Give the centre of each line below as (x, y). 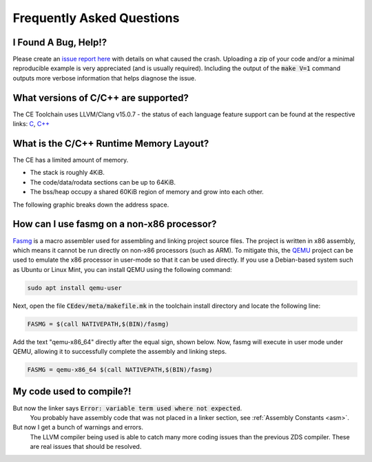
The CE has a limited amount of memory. (71, 160)
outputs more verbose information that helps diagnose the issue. (104, 78)
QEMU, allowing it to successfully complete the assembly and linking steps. (120, 352)
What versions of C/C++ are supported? (101, 97)
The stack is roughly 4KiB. (67, 173)
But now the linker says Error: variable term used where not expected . (127, 408)
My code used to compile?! (72, 391)
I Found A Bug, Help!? (60, 42)
